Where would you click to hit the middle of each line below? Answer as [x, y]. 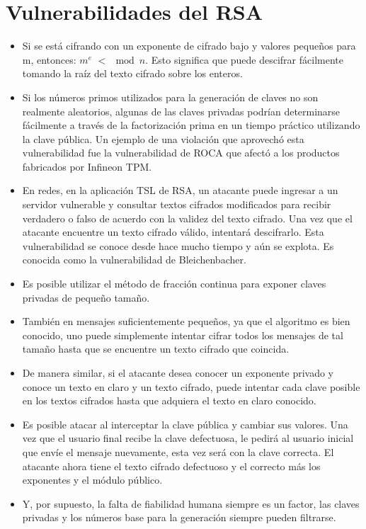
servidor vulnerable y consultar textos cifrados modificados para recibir [177, 204]
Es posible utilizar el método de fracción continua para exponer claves [174, 284]
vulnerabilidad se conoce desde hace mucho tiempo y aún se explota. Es [178, 245]
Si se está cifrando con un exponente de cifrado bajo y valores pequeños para [189, 46]
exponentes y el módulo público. [92, 480]
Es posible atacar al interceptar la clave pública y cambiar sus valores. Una [185, 424]
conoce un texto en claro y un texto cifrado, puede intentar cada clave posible [191, 386]
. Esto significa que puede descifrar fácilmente [244, 59]
